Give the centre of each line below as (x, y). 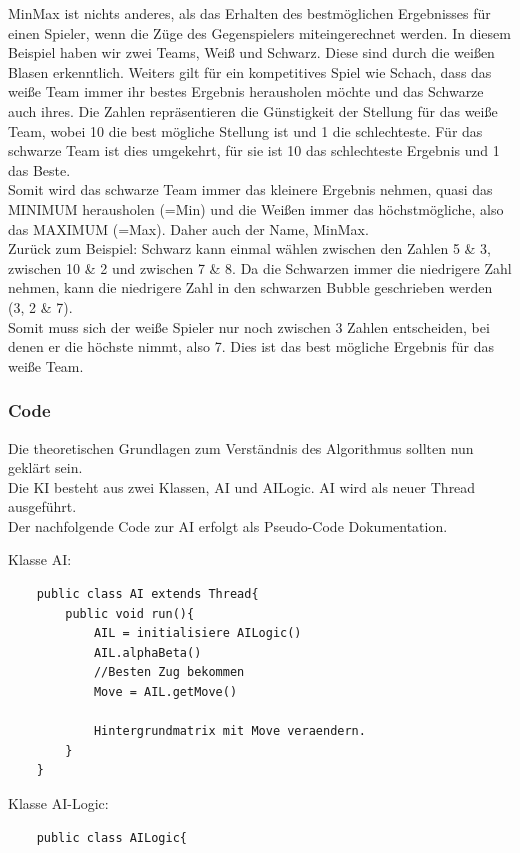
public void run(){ (130, 613)
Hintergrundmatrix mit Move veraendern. (229, 731)
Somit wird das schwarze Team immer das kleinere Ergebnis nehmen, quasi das (250, 189)
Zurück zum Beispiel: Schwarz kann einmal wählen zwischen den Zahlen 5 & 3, (249, 248)
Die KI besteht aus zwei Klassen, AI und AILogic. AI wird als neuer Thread (242, 486)
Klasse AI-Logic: (58, 803)
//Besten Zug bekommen (169, 672)
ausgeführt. (42, 506)
